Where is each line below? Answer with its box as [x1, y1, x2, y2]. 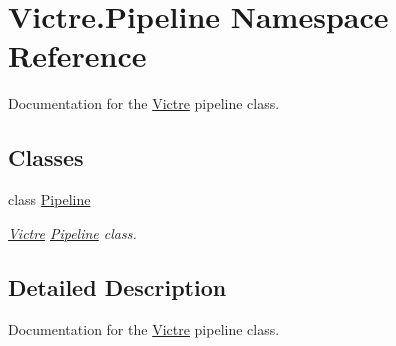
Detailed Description [8, 271, 227, 302]
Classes [8, 142, 84, 173]
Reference [8, 35, 147, 76]
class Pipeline [8, 189, 91, 210]
